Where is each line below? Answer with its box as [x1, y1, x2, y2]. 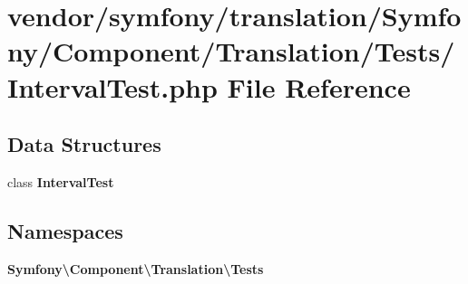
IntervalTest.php [7, 68, 218, 105]
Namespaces [7, 216, 123, 244]
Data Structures [7, 130, 161, 158]
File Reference [227, 68, 411, 105]
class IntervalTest [7, 172, 114, 191]
